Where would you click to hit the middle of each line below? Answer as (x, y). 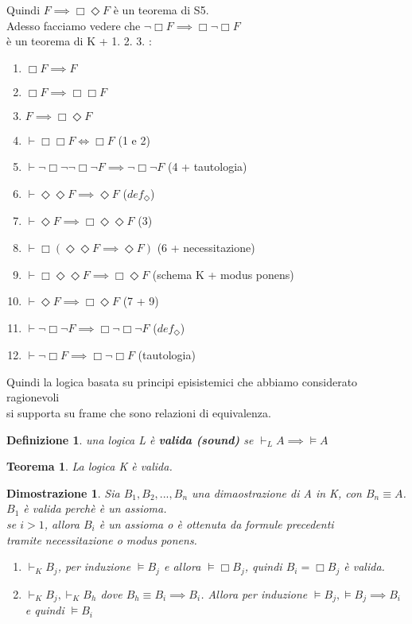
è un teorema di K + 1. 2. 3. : (79, 41)
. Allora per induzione (254, 593)
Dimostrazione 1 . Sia (63, 492)
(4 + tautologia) (207, 167)
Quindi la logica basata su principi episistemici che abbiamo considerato (182, 381)
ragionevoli (33, 397)
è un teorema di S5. (161, 10)
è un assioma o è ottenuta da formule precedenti (216, 524)
